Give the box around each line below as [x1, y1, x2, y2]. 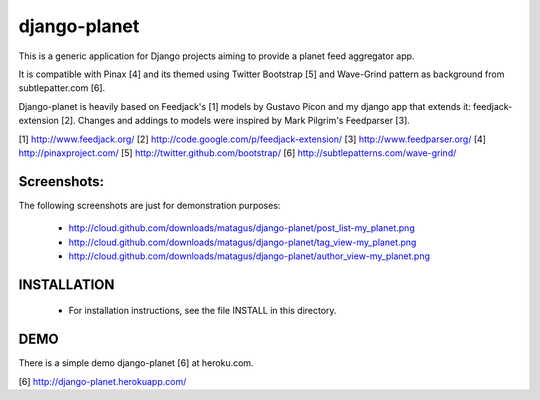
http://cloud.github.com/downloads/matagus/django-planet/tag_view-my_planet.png [68, 236, 417, 248]
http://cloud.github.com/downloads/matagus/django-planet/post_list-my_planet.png [68, 222, 415, 234]
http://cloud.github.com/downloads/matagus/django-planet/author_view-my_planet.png [68, 250, 430, 262]
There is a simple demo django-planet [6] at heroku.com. [18, 357, 254, 369]
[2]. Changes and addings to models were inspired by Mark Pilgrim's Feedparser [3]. [61, 115, 410, 127]
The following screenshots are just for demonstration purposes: [18, 199, 281, 211]
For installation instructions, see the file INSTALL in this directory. [68, 305, 337, 317]
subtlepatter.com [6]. [18, 82, 106, 94]
